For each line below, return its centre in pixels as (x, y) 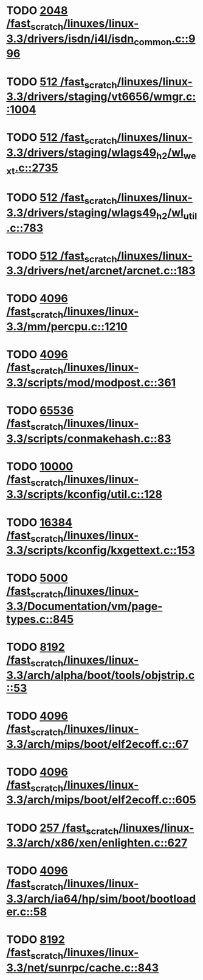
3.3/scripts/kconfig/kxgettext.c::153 (101, 551)
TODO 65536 (40, 410)
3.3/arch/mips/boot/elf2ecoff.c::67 (98, 744)
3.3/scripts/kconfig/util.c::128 (84, 495)
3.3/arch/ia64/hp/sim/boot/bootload (101, 899)
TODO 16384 (40, 522)
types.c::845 (40, 619)
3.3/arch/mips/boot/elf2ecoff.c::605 (101, 800)
